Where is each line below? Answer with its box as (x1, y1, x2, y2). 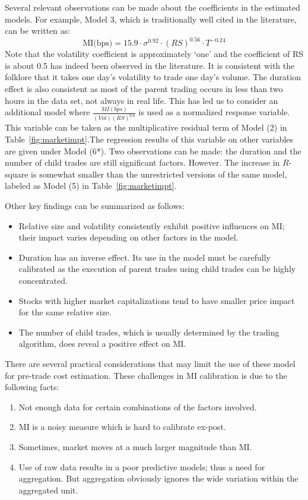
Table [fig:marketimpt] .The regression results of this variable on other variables (5, 133, 294, 145)
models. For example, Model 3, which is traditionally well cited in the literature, (5, 12, 297, 25)
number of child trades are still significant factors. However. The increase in (5, 156, 280, 169)
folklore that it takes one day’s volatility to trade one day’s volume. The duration (5, 71, 301, 83)
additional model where (5, 106, 90, 118)
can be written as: (5, 24, 71, 37)
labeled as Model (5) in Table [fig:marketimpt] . (5, 179, 177, 192)
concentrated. (18, 274, 68, 286)
